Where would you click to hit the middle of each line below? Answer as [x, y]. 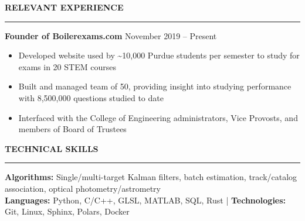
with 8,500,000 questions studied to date [91, 97]
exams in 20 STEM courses [67, 66]
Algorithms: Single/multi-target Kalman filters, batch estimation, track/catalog [151, 177]
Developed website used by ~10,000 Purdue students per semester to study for [159, 55]
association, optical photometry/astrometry [83, 188]
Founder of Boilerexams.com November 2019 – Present [111, 35]
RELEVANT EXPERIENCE [64, 7]
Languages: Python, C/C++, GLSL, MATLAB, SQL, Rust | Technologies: [145, 200]
